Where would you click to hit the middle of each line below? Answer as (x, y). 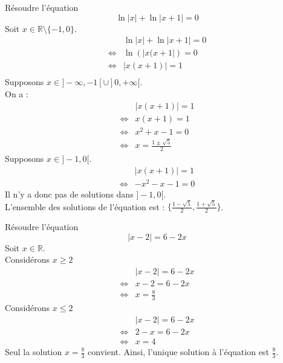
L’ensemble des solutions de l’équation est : (85, 206)
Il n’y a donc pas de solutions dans (69, 194)
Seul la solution (34, 352)
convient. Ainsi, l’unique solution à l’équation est (178, 352)
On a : (17, 93)
